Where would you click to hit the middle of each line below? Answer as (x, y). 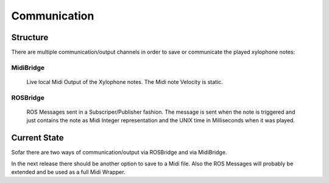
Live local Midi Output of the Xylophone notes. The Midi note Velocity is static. (125, 82)
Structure (30, 37)
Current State (37, 138)
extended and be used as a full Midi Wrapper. (68, 172)
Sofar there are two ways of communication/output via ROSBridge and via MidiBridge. (119, 153)
